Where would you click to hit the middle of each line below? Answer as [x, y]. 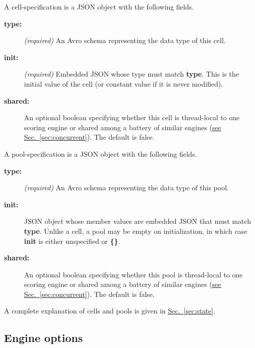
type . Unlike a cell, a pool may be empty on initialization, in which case [136, 231]
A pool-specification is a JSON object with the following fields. [101, 153]
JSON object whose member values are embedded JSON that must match [138, 221]
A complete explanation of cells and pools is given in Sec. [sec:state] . [110, 311]
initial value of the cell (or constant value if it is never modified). [123, 83]
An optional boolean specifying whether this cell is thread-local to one [132, 117]
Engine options [44, 338]
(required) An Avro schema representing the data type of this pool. [126, 188]
